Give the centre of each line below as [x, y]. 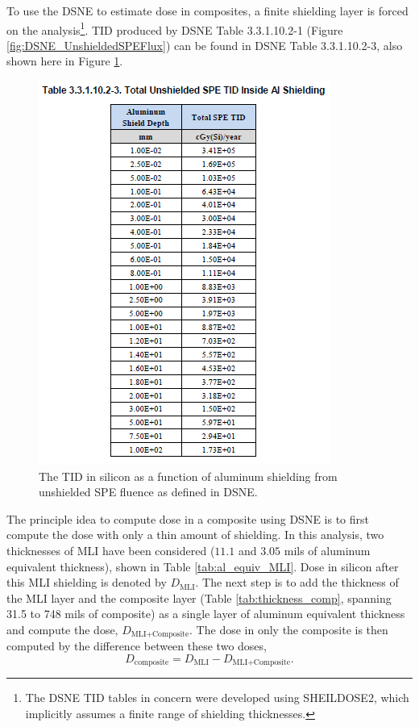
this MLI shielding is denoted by [87, 582]
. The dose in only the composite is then [289, 629]
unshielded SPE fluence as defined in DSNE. [148, 492]
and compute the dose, [62, 629]
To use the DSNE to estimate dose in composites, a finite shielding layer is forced [207, 10]
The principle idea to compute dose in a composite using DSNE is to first [188, 518]
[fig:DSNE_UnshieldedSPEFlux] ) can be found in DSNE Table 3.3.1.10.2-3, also [205, 45]
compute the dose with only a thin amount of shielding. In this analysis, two [195, 535]
